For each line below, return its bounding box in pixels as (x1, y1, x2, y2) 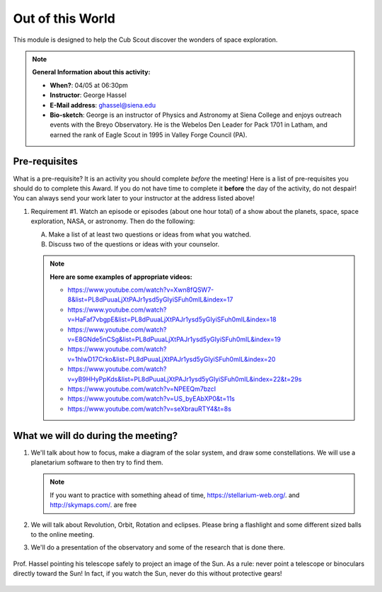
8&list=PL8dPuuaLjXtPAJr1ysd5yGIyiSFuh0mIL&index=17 (67, 295, 233, 304)
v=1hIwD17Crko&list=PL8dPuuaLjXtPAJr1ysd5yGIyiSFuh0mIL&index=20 (67, 355, 276, 363)
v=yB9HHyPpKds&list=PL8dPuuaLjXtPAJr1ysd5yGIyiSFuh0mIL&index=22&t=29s (67, 375, 302, 383)
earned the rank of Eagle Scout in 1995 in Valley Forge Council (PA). (50, 130, 248, 139)
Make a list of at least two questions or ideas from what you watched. (48, 230, 251, 239)
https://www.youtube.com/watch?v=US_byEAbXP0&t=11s (67, 394, 235, 403)
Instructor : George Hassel (50, 91, 127, 99)
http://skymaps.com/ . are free (50, 501, 137, 509)
